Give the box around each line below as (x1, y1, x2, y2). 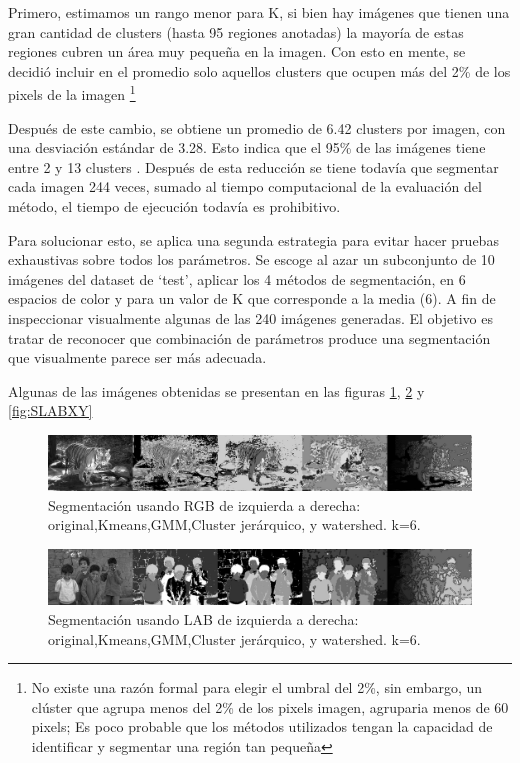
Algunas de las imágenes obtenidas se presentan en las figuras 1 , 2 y (8, 380, 425, 401)
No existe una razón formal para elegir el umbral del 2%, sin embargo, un (31, 677, 483, 698)
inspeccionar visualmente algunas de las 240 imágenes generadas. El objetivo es (8, 307, 493, 328)
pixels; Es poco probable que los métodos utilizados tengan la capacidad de (31, 716, 493, 737)
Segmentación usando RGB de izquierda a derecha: (48, 494, 361, 515)
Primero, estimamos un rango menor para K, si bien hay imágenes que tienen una (8, 2, 510, 22)
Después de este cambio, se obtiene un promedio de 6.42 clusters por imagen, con (8, 117, 506, 138)
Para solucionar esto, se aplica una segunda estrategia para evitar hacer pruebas (8, 229, 499, 250)
